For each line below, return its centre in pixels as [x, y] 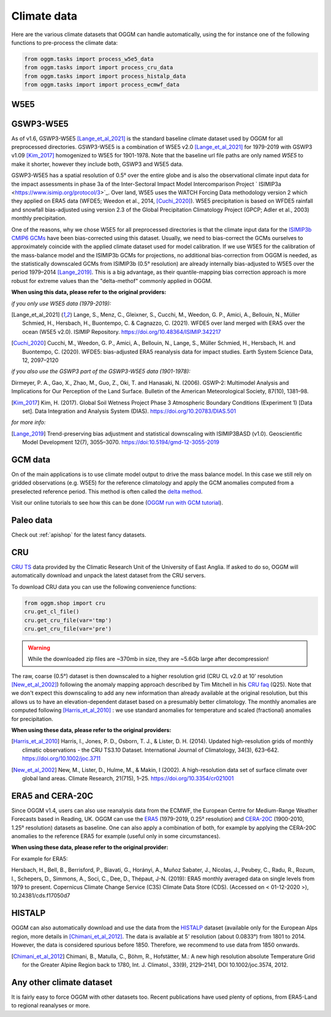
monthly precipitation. [39, 218]
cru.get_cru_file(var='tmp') [68, 620]
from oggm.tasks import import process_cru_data [99, 68]
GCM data [31, 459]
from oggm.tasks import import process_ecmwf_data [102, 85]
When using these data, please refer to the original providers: [91, 730]
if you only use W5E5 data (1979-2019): [61, 303]
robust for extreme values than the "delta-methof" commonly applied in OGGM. [112, 281]
